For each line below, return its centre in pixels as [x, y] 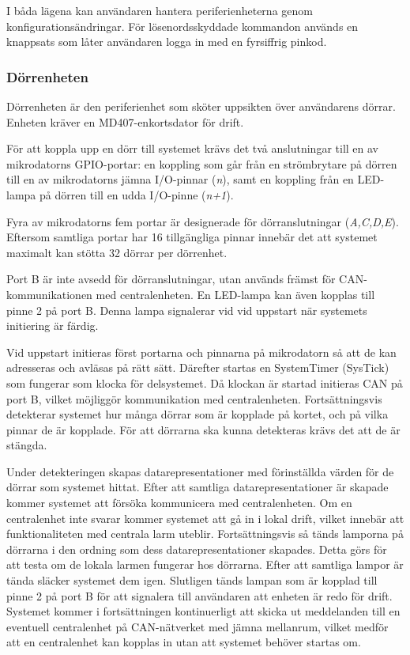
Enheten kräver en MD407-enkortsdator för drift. [125, 121]
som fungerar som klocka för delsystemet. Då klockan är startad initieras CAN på [205, 382]
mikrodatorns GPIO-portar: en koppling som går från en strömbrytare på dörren [202, 163]
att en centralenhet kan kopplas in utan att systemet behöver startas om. [184, 642]
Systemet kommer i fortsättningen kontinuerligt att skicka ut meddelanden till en [203, 611]
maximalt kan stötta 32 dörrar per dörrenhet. [117, 252]
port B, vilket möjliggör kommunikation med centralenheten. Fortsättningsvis [194, 398]
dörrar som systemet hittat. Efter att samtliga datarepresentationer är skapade [197, 487]
